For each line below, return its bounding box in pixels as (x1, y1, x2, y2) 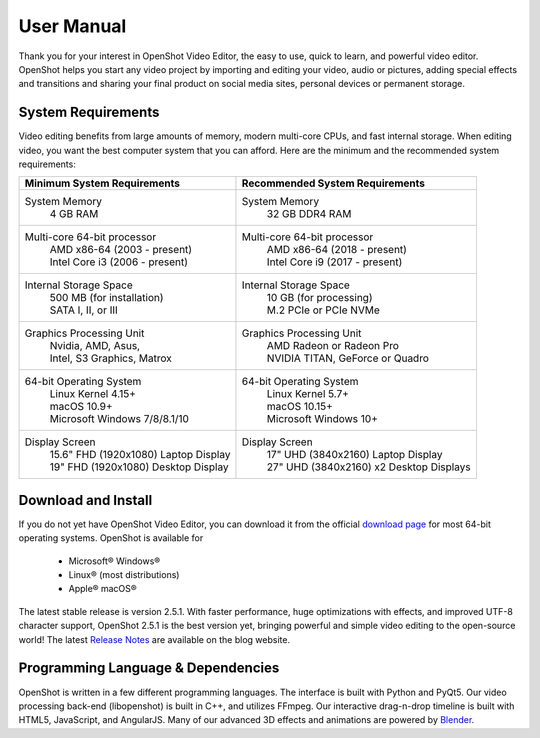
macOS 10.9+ (49, 400, 114, 414)
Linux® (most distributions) (68, 569, 180, 581)
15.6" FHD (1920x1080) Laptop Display (49, 448, 231, 462)
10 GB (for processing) (266, 291, 373, 305)
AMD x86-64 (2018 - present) (266, 243, 407, 257)
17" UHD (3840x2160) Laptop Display (266, 448, 443, 462)
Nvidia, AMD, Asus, (49, 339, 140, 353)
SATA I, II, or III (49, 303, 119, 317)
